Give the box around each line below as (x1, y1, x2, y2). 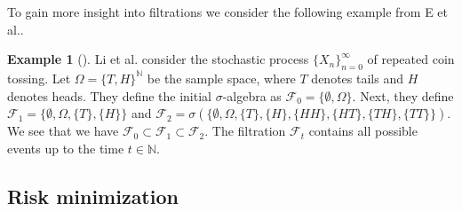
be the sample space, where (147, 68, 296, 87)
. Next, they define (352, 86, 454, 105)
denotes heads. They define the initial (7, 86, 211, 105)
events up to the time (7, 138, 124, 157)
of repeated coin (367, 50, 455, 68)
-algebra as (222, 86, 282, 105)
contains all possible (308, 122, 418, 140)
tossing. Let (7, 68, 71, 87)
